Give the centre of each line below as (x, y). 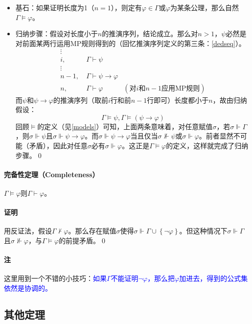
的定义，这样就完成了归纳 (207, 145)
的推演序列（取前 (80, 100)
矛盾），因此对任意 (58, 145)
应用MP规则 (181, 88)
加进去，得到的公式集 (214, 278)
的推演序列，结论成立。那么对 (150, 34)
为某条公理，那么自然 (204, 7)
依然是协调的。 (28, 288)
